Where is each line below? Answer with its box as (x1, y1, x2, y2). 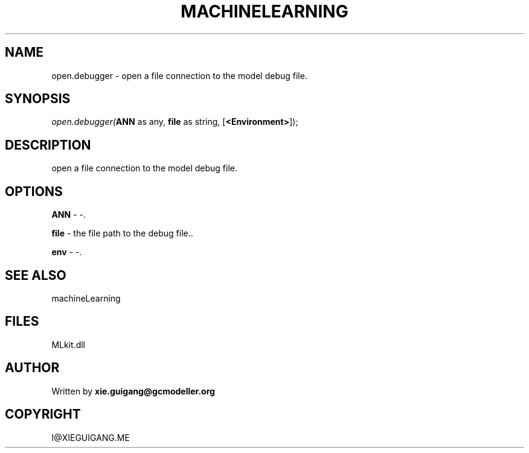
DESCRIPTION (5, 137, 91, 153)
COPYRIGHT (5, 407, 81, 422)
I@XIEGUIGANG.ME (51, 432, 130, 443)
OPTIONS (5, 183, 63, 199)
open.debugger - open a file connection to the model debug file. (51, 70, 307, 81)
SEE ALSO (5, 267, 66, 283)
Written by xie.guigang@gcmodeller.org (51, 385, 215, 396)
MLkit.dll (51, 339, 85, 350)
